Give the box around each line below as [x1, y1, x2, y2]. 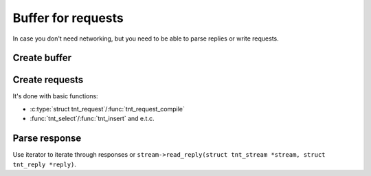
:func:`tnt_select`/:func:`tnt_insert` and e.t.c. [30, 114, 155, 123]
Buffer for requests [12, 10, 124, 25]
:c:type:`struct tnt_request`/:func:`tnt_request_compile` [30, 104, 185, 113]
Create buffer [12, 52, 72, 64]
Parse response [12, 133, 82, 144]
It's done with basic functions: [12, 92, 99, 100]
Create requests [12, 74, 84, 86]
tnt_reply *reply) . [12, 160, 77, 168]
